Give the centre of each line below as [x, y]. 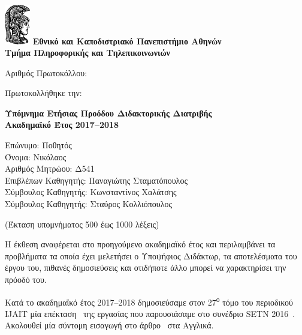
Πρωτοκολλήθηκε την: [43, 93]
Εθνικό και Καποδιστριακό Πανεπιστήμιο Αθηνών [127, 41]
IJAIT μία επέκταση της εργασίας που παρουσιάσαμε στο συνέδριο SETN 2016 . [150, 313]
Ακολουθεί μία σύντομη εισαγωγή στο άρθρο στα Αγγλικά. [109, 325]
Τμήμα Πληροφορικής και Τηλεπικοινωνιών [87, 53]
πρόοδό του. [26, 279]
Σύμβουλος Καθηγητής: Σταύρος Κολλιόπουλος [88, 204]
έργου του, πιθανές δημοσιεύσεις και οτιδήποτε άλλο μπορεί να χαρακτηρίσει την [146, 267]
